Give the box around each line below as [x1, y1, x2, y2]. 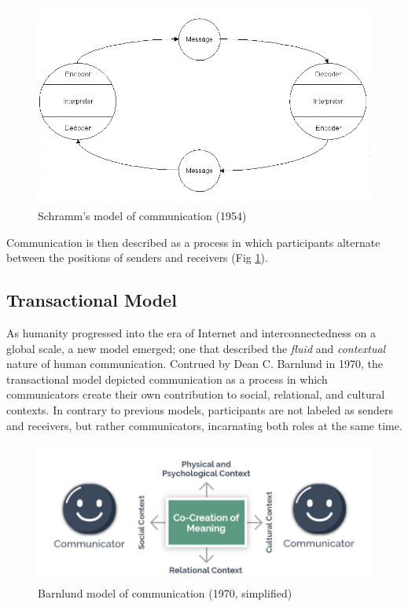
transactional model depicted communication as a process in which [6, 370, 328, 387]
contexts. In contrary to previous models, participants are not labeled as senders [6, 402, 393, 418]
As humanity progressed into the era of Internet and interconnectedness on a [6, 325, 376, 341]
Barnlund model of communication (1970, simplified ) [38, 585, 292, 601]
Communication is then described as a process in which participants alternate [6, 234, 380, 250]
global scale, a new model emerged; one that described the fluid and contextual [6, 340, 386, 356]
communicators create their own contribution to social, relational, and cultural [6, 386, 385, 403]
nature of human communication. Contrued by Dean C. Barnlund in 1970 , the [6, 355, 383, 372]
